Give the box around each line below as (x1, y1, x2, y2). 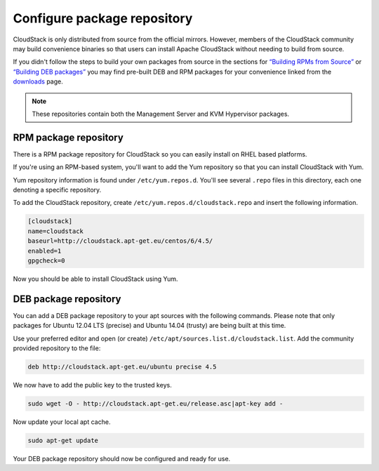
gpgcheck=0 (27, 256, 65, 265)
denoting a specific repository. (13, 185, 102, 194)
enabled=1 (27, 246, 62, 255)
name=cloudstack (27, 227, 84, 235)
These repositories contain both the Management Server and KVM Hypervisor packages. (32, 110, 290, 118)
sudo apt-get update (27, 436, 98, 444)
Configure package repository (13, 11, 193, 26)
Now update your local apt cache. (13, 418, 111, 426)
